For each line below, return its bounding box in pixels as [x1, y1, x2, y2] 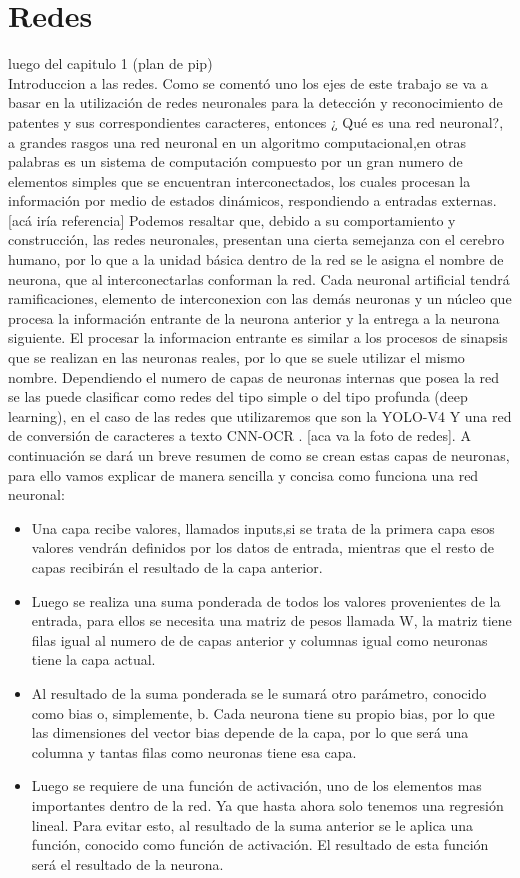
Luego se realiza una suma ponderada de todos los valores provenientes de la [31, 590, 501, 611]
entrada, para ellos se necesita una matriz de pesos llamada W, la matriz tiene [31, 610, 512, 631]
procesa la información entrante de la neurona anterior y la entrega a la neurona [8, 307, 500, 328]
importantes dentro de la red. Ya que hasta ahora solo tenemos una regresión [31, 794, 504, 815]
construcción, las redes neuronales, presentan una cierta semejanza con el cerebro [8, 229, 505, 250]
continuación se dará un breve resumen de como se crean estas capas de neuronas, [8, 445, 510, 465]
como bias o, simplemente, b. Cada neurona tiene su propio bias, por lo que [31, 702, 495, 723]
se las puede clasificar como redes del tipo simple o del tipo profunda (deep [8, 386, 468, 407]
